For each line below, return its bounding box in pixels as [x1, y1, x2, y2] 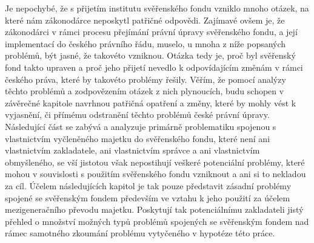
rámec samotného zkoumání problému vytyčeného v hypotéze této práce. [5, 227, 275, 239]
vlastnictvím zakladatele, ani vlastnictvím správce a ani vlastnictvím [5, 144, 260, 157]
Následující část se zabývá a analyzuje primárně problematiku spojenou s [5, 120, 276, 132]
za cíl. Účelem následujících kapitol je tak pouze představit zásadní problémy [5, 179, 292, 192]
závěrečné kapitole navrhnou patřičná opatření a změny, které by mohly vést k [5, 96, 296, 109]
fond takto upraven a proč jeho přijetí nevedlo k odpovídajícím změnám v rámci [5, 60, 303, 73]
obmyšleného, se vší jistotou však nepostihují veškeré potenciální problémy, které [5, 155, 305, 168]
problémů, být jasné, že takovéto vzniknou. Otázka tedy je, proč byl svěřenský [5, 49, 296, 62]
